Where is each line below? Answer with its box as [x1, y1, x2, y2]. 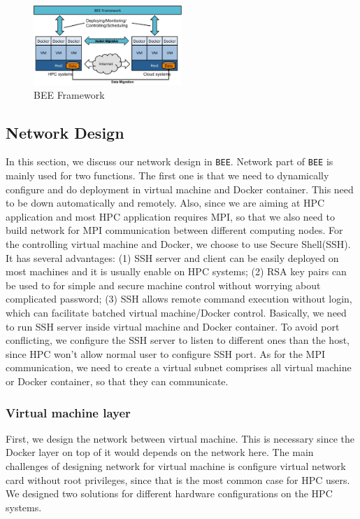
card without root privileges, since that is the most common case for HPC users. [6, 472, 350, 487]
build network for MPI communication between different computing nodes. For [6, 223, 343, 237]
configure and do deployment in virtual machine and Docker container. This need [6, 181, 354, 196]
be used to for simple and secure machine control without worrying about [6, 277, 321, 292]
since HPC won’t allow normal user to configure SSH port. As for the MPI [6, 346, 325, 361]
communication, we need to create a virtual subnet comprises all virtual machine [6, 360, 352, 375]
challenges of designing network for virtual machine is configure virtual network [6, 458, 346, 473]
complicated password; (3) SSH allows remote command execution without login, [6, 291, 352, 306]
